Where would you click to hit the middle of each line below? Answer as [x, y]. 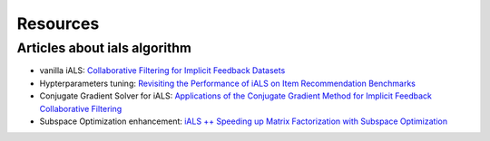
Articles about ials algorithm [104, 48]
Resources [58, 23]
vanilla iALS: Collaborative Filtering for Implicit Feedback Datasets [162, 70]
